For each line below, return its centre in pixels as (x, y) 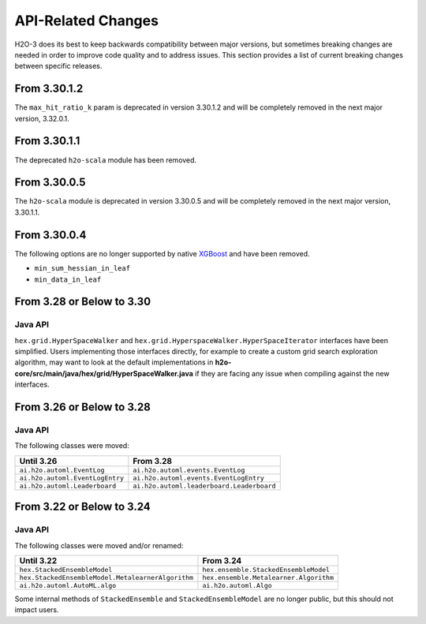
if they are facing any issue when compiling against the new (292, 373)
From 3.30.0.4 (50, 235)
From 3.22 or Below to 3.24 (83, 507)
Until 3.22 (38, 560)
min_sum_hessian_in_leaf (82, 269)
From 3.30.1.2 (49, 89)
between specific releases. (58, 66)
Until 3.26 (38, 461)
